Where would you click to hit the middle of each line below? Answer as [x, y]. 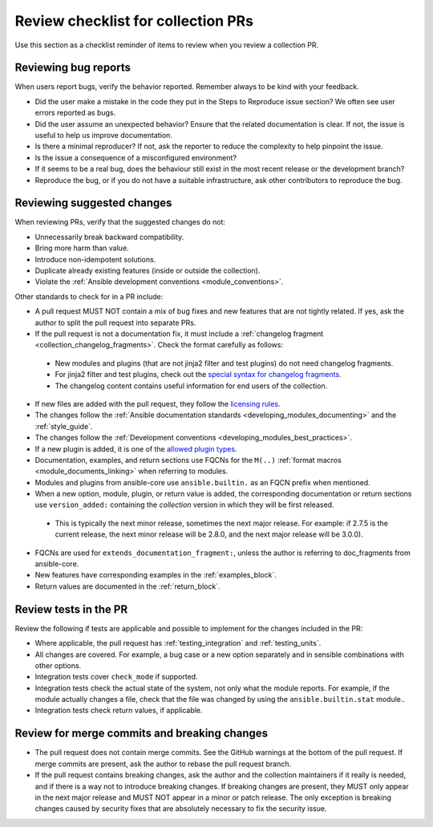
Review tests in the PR [71, 609]
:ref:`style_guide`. [64, 426]
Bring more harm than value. [82, 248]
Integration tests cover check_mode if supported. [116, 677]
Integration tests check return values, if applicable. [119, 711]
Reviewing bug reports [73, 68]
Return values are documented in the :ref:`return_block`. [127, 586]
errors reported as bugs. [75, 113]
